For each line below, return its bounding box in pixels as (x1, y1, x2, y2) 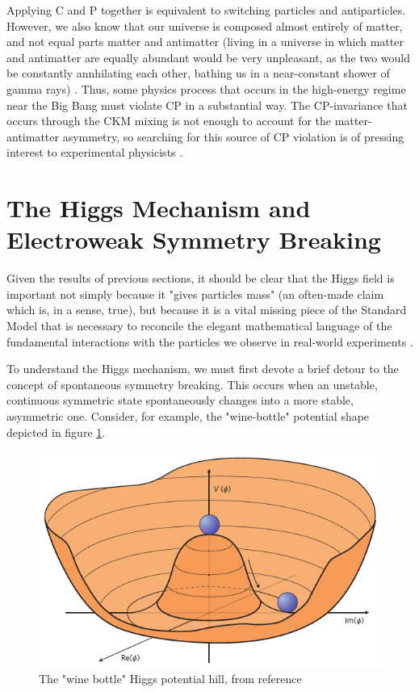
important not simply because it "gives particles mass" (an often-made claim (6, 285, 384, 302)
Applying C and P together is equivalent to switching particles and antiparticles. (6, 2, 406, 18)
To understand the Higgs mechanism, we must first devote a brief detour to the (6, 360, 399, 377)
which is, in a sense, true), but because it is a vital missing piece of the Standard (6, 301, 407, 318)
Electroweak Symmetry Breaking (6, 223, 381, 256)
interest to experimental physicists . (6, 144, 183, 161)
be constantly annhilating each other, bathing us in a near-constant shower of (6, 65, 390, 82)
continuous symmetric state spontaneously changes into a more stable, (6, 392, 354, 409)
